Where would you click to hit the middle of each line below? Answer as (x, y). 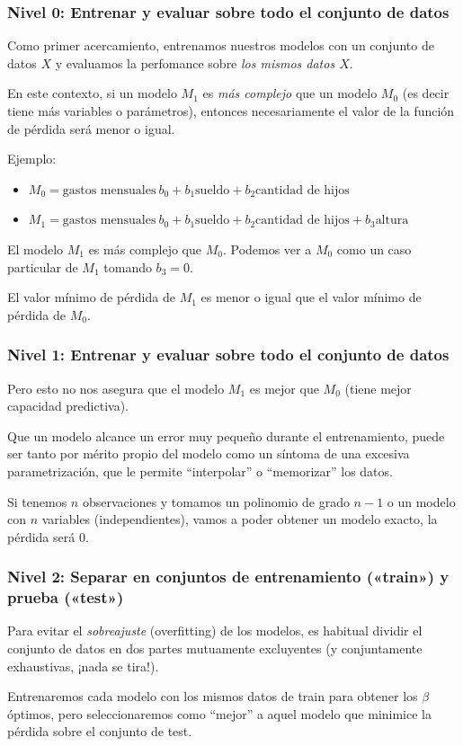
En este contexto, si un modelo (92, 93)
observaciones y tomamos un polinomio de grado (216, 501)
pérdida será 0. (48, 536)
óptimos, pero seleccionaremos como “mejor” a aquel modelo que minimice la (219, 713)
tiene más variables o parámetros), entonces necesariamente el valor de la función (231, 111)
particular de (43, 266)
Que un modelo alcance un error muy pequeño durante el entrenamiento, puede (226, 435)
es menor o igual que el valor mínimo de (311, 297)
